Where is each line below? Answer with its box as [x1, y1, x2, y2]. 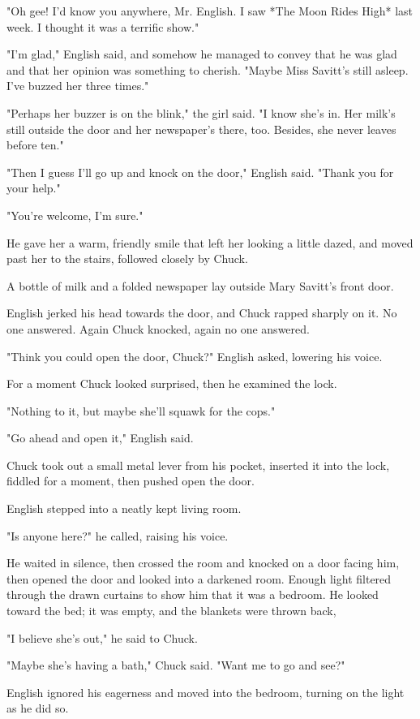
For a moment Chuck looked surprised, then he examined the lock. [6, 375, 337, 392]
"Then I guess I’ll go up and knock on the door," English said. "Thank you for [6, 163, 394, 180]
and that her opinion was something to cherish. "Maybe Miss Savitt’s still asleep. [6, 61, 409, 78]
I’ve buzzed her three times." [6, 77, 149, 94]
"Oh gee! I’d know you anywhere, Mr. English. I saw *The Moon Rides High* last [6, 2, 414, 19]
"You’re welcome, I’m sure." [6, 206, 144, 223]
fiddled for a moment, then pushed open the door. [6, 472, 255, 489]
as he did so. [6, 700, 69, 717]
